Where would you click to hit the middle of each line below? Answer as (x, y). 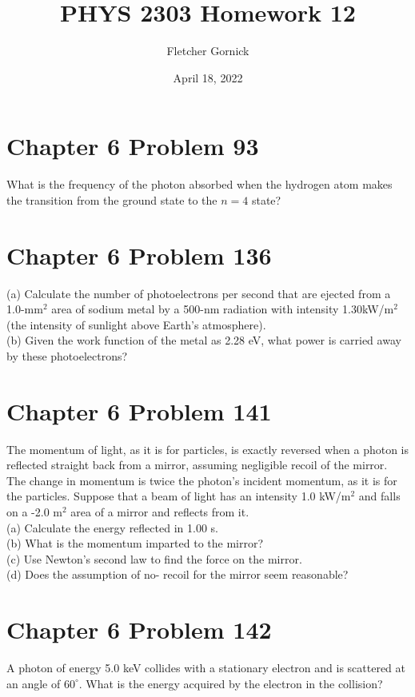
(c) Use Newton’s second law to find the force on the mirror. (154, 558)
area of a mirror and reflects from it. (160, 512)
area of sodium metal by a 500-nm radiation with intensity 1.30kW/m (223, 309)
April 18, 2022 (208, 77)
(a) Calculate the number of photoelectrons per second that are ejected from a (199, 293)
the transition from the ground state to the (112, 199)
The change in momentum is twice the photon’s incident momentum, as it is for (202, 480)
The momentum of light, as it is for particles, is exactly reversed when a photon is (208, 449)
